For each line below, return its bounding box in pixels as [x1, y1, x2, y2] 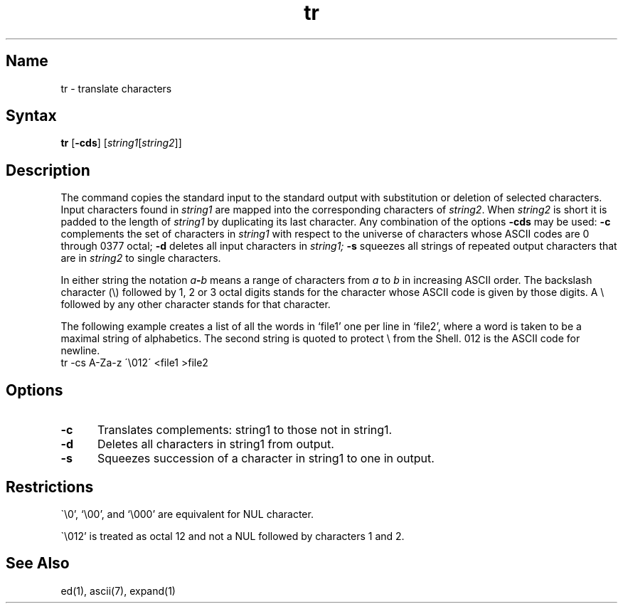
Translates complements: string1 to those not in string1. [97, 423, 393, 438]
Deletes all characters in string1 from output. [97, 437, 334, 452]
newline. [60, 344, 100, 357]
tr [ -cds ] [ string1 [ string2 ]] [60, 137, 182, 149]
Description [6, 161, 90, 179]
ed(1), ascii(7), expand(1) [60, 584, 176, 597]
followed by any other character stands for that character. [60, 298, 331, 311]
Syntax [6, 107, 57, 125]
